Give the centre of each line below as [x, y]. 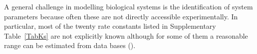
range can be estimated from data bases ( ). [70, 45]
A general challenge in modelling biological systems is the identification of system [128, 6]
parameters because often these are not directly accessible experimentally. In [121, 16]
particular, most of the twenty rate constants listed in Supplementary [110, 26]
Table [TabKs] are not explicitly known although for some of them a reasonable [126, 35]
